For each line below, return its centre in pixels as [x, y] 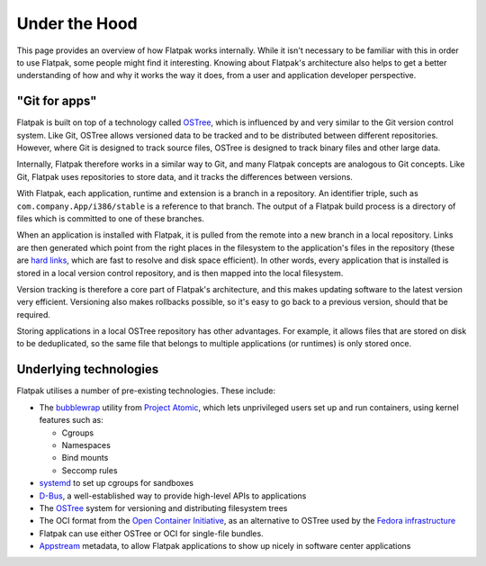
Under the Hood [77, 23]
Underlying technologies [88, 369]
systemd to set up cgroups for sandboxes [116, 483]
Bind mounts [85, 458]
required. [34, 314]
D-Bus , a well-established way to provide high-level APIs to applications [173, 496]
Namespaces [86, 445]
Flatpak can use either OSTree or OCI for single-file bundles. [152, 533]
